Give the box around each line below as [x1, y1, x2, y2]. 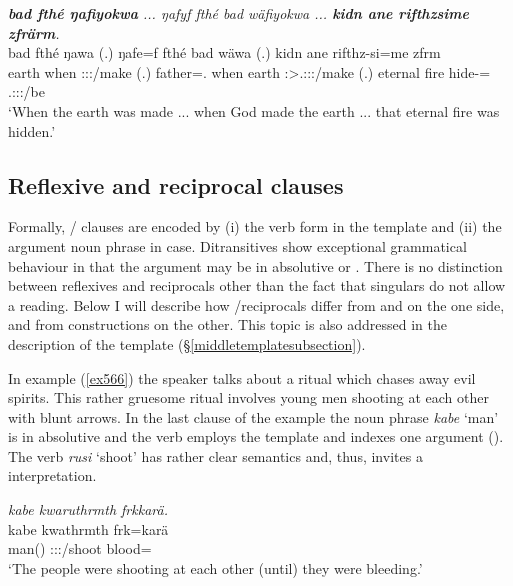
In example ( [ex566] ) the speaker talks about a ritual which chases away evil [8, 367, 476, 388]
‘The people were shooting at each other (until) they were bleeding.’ [8, 557, 423, 578]
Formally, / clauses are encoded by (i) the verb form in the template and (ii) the [8, 216, 502, 237]
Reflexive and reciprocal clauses [8, 169, 344, 200]
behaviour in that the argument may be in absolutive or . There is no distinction [8, 255, 503, 276]
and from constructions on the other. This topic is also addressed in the [8, 314, 447, 335]
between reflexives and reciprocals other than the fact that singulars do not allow [8, 275, 506, 296]
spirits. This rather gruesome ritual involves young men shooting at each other [8, 387, 489, 408]
